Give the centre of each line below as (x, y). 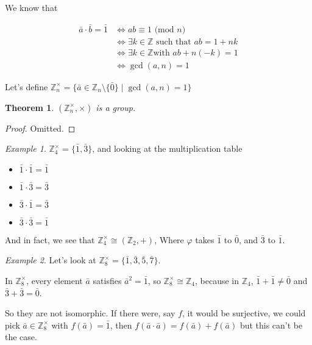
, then (121, 325)
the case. (21, 337)
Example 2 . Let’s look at (51, 260)
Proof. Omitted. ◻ (40, 128)
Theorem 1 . (30, 107)
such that (174, 42)
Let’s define (27, 86)
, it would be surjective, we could (244, 313)
